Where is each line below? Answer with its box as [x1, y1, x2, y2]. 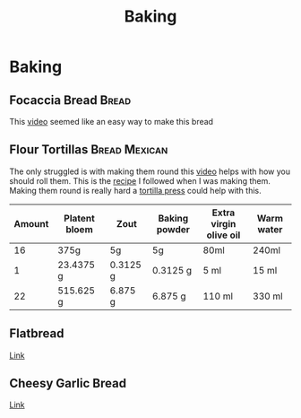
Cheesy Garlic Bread [9, 376, 127, 391]
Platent [64, 212, 96, 224]
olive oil [206, 229, 241, 241]
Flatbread [9, 326, 64, 342]
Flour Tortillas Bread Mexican [9, 142, 168, 158]
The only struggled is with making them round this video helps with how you [9, 166, 291, 177]
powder [156, 222, 191, 235]
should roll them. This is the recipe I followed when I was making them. [9, 175, 271, 186]
